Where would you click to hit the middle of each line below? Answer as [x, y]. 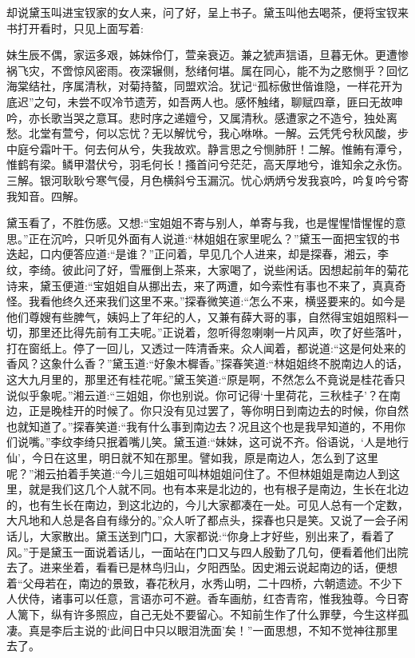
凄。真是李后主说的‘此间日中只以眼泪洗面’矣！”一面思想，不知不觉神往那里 [202, 630]
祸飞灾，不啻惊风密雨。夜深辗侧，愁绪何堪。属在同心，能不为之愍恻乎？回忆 [207, 70]
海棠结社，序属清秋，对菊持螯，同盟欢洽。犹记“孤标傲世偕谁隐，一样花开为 [205, 86]
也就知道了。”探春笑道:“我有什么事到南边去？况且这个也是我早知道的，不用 [201, 426]
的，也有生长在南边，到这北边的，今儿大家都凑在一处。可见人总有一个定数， [207, 504]
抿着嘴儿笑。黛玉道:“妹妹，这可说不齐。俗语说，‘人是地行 [257, 442]
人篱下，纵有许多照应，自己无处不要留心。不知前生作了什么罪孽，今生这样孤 [207, 614]
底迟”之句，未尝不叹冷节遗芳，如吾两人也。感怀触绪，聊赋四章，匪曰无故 [199, 101]
